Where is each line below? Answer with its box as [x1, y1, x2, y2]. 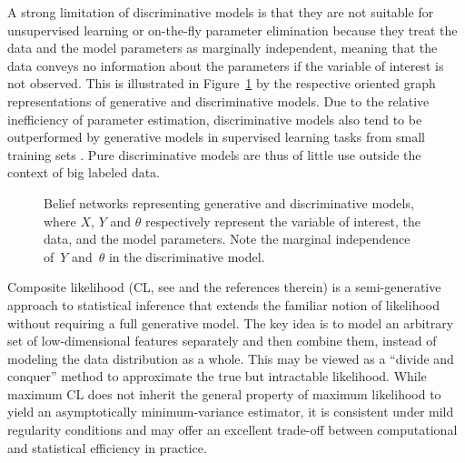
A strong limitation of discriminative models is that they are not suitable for [7, 3, 434, 21]
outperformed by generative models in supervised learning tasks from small [7, 127, 425, 146]
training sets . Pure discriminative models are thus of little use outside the [7, 145, 421, 164]
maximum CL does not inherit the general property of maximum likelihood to [7, 384, 441, 403]
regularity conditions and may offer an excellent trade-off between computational [7, 420, 458, 439]
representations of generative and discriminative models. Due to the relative [7, 91, 430, 110]
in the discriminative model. [108, 247, 265, 266]
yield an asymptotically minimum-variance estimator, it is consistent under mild [7, 402, 454, 421]
